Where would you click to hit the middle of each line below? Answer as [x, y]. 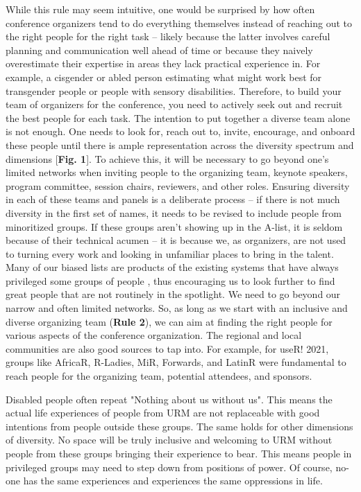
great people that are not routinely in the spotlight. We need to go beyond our [173, 294]
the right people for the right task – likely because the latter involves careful [168, 36]
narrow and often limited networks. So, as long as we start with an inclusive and [177, 308]
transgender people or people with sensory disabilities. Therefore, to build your [174, 90]
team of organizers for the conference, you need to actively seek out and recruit [174, 104]
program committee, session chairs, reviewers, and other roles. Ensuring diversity [178, 185]
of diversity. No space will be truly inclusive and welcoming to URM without [169, 440]
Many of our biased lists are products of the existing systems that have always [172, 267]
